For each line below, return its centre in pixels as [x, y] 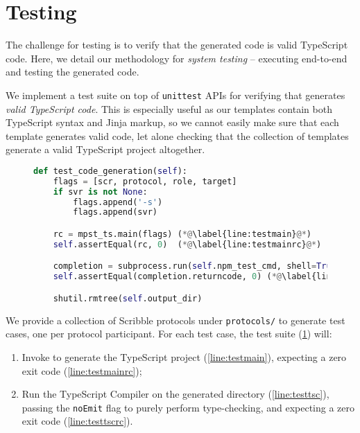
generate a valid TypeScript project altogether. [105, 149]
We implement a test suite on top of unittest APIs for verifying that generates [175, 95]
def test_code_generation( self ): [110, 171]
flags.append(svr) [115, 212]
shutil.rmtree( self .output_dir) [128, 298]
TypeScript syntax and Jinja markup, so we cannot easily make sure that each [172, 122]
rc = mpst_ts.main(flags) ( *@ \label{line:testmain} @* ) [182, 234]
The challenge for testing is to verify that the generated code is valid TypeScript [177, 45]
